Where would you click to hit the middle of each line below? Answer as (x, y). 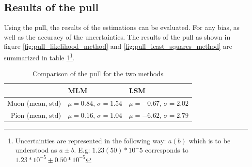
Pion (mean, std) (36, 115)
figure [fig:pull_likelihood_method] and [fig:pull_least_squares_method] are (118, 46)
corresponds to (167, 150)
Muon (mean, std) (34, 103)
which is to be (210, 140)
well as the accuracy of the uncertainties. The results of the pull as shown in (117, 36)
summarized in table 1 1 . (39, 56)
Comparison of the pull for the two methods (98, 74)
